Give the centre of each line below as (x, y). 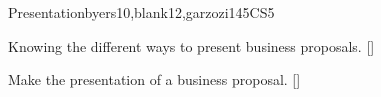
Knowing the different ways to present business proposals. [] (191, 45)
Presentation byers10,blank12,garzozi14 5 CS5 (141, 12)
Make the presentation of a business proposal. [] (154, 79)
